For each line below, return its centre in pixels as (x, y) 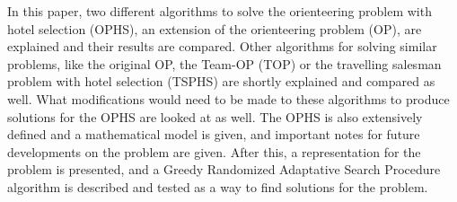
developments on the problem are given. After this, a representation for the (214, 151)
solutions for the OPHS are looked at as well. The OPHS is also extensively (215, 116)
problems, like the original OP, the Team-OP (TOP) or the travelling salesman (224, 63)
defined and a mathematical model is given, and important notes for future (214, 134)
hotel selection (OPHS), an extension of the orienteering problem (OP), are (215, 28)
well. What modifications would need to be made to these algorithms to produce (228, 98)
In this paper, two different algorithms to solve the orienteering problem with (220, 11)
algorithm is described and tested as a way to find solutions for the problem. (218, 186)
